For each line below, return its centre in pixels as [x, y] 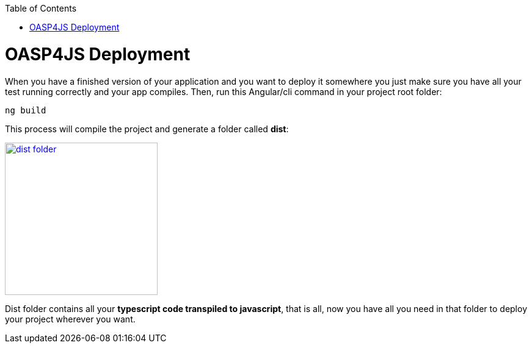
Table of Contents [41, 8]
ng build [26, 110]
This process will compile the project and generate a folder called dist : [147, 129]
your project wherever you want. [70, 319]
